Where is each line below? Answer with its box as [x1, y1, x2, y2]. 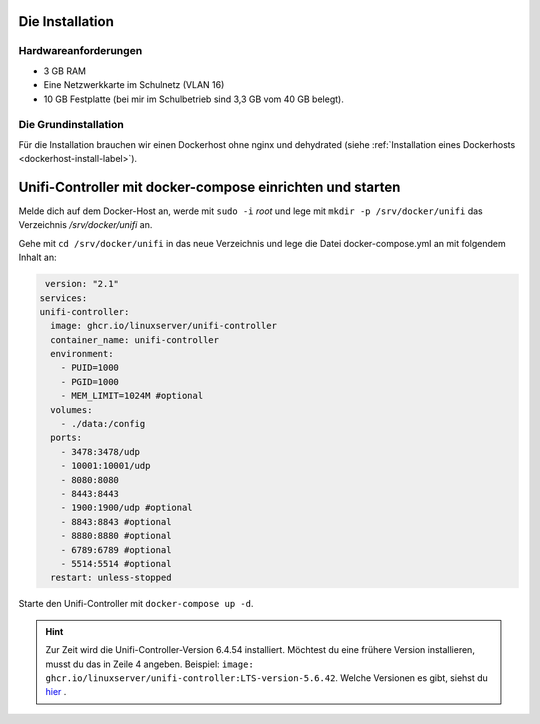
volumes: [50, 404, 93, 415]
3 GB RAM [43, 65, 87, 77]
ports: [50, 432, 83, 444]
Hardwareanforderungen [18, 44, 143, 58]
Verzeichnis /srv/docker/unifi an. [18, 219, 153, 231]
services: [39, 292, 88, 304]
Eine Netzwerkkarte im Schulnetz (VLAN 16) [43, 79, 225, 91]
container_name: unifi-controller [50, 334, 220, 345]
